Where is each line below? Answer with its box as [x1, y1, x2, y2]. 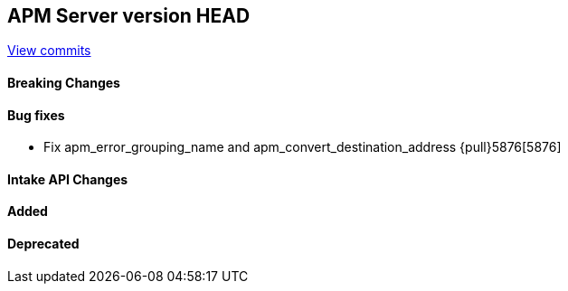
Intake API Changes [7, 171, 128, 187]
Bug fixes [7, 107, 65, 123]
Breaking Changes [7, 75, 120, 91]
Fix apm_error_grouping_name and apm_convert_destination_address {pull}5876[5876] [43, 139, 562, 155]
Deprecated [7, 236, 80, 252]
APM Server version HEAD [7, 5, 251, 27]
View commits [7, 42, 91, 59]
